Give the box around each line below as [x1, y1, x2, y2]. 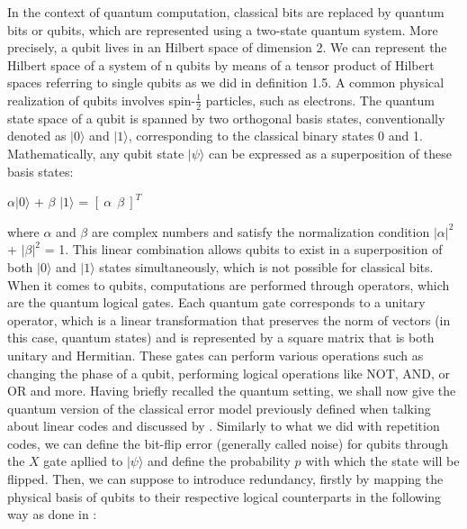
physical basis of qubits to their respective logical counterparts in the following [7, 487, 442, 506]
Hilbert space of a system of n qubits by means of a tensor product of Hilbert [7, 55, 435, 74]
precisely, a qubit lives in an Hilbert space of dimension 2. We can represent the [7, 38, 447, 57]
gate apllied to [43, 451, 123, 470]
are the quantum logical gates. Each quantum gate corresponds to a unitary [7, 293, 426, 312]
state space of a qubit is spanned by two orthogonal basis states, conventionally [7, 108, 445, 127]
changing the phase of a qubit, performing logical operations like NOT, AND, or [7, 363, 451, 382]
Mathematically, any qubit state [7, 143, 184, 162]
